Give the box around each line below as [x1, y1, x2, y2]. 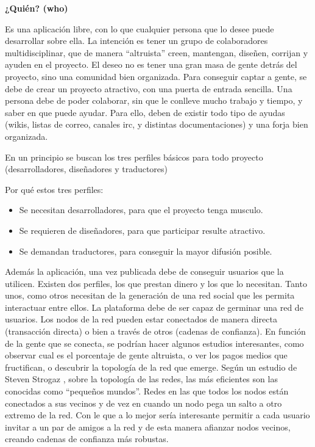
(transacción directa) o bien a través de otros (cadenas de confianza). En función [5, 325, 306, 338]
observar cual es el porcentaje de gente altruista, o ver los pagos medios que [5, 349, 288, 362]
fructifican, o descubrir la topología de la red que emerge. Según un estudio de [5, 360, 297, 373]
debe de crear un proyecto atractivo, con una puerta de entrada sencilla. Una [5, 82, 292, 95]
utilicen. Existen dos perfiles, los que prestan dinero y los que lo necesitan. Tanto [5, 277, 307, 289]
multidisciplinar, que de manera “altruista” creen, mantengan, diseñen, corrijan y [5, 46, 308, 59]
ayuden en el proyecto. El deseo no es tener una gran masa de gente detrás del [5, 58, 297, 71]
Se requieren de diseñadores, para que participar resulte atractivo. [19, 223, 266, 236]
